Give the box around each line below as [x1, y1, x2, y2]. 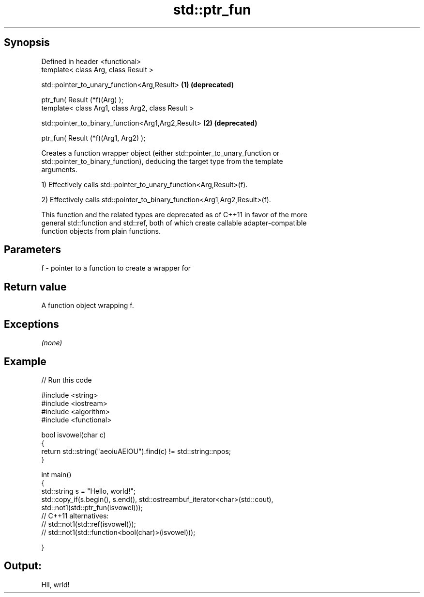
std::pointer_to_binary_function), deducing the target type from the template [41, 157, 283, 165]
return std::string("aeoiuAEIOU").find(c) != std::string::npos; [41, 447, 231, 455]
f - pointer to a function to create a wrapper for [41, 264, 191, 273]
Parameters [4, 243, 61, 256]
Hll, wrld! [41, 580, 70, 589]
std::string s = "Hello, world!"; [41, 486, 136, 495]
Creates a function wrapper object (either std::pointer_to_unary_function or [41, 148, 280, 157]
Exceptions [4, 318, 59, 330]
